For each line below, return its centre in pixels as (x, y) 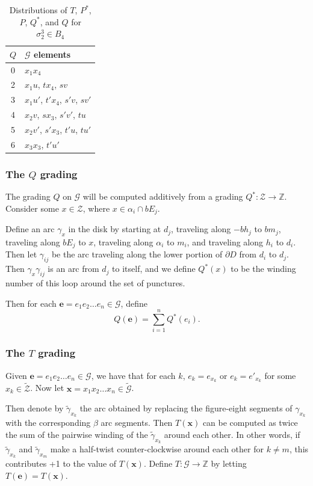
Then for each (31, 303)
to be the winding (263, 269)
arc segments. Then (137, 423)
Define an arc (30, 229)
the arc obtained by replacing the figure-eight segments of (186, 408)
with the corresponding (48, 423)
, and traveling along (225, 242)
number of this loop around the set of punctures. (95, 283)
